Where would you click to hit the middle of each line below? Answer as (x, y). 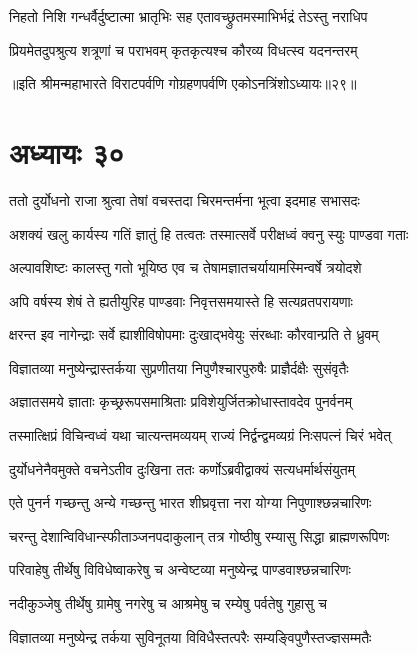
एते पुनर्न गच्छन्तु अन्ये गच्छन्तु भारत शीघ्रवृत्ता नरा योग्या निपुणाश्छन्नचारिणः (190, 502)
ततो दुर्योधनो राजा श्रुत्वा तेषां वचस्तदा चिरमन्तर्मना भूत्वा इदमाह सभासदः (184, 199)
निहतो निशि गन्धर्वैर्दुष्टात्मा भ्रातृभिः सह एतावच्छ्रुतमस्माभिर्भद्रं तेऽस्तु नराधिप (188, 16)
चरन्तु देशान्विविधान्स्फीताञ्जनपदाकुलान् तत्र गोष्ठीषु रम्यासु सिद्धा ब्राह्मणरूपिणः (199, 535)
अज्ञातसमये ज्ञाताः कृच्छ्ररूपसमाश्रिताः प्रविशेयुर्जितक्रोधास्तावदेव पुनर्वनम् (180, 401)
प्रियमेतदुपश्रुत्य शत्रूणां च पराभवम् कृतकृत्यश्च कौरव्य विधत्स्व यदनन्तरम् (183, 49)
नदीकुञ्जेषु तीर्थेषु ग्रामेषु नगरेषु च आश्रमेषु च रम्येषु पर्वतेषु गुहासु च (168, 603)
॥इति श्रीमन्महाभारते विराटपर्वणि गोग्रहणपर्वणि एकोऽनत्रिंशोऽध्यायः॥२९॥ (183, 83)
